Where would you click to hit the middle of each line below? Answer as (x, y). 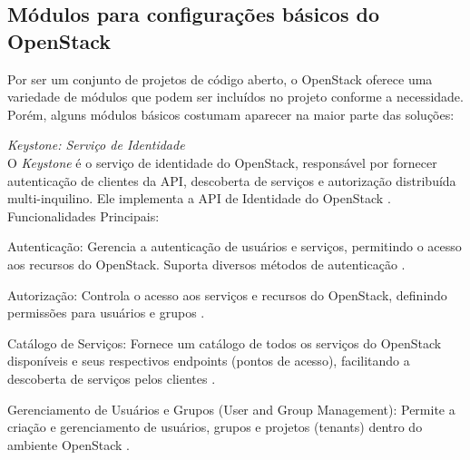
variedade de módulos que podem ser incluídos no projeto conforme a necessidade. (235, 97)
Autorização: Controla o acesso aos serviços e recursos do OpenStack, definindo (227, 294)
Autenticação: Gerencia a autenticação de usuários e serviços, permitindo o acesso (235, 246)
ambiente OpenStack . (69, 444)
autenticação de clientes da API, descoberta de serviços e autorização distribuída (232, 180)
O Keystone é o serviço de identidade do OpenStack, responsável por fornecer (222, 162)
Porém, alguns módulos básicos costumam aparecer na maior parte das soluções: (231, 114)
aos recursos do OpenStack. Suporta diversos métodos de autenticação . (206, 264)
